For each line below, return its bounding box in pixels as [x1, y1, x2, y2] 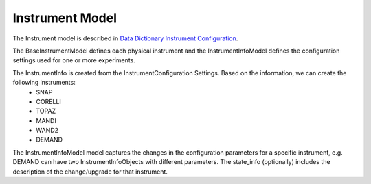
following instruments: [12, 79, 76, 87]
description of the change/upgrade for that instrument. [12, 168, 168, 176]
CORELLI [36, 97, 61, 105]
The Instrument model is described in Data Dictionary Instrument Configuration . [12, 34, 238, 42]
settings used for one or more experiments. [12, 56, 135, 64]
